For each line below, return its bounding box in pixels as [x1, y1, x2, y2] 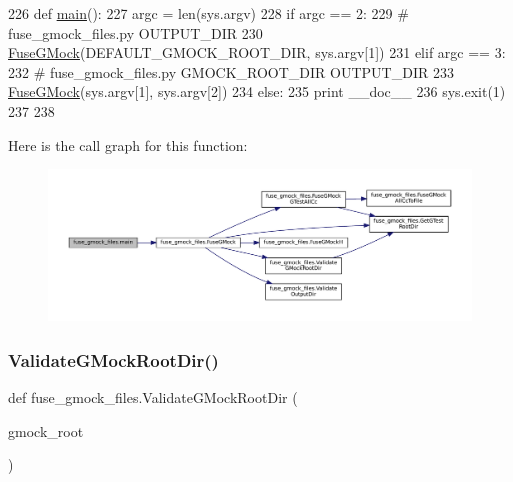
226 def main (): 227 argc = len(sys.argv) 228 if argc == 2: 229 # [8, 3, 409, 23]
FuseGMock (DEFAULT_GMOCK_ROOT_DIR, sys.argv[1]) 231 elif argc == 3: [8, 42, 506, 63]
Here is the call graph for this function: [8, 134, 248, 155]
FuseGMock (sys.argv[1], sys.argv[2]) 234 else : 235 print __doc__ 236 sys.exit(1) [8, 81, 506, 102]
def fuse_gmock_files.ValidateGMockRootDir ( [8, 386, 298, 407]
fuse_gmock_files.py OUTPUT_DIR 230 [8, 22, 263, 43]
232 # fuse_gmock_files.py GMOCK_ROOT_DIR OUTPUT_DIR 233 [8, 61, 454, 82]
